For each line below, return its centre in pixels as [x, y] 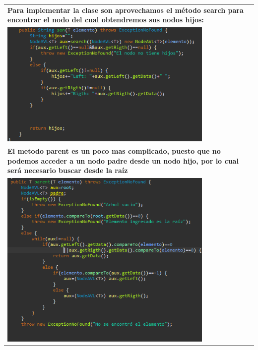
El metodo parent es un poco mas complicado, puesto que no [114, 151]
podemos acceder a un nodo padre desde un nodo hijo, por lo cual [123, 160]
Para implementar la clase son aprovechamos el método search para [126, 10]
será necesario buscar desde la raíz [68, 170]
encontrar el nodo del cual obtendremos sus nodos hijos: [106, 20]
